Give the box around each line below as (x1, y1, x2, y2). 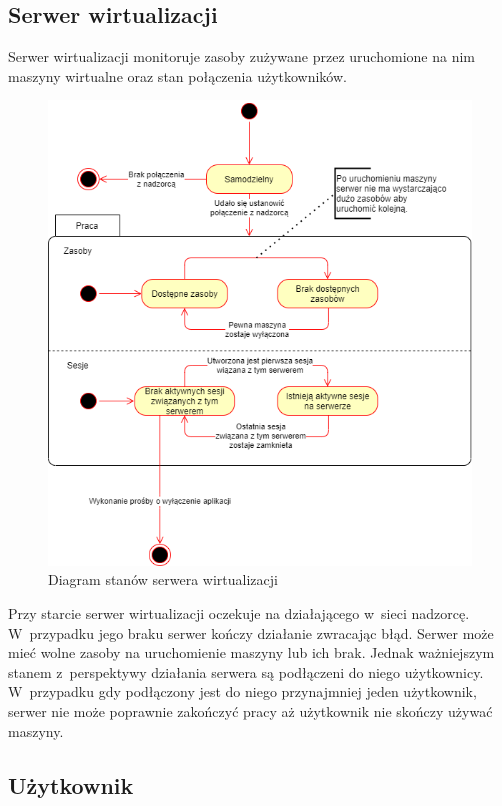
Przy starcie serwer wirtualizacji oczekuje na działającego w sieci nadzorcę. (8, 603, 470, 624)
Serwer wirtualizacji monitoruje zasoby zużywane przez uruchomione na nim (8, 46, 475, 67)
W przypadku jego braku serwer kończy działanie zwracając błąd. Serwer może (8, 622, 494, 643)
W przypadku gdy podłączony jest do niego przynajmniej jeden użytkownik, (8, 681, 477, 702)
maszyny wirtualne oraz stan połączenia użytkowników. (8, 65, 347, 86)
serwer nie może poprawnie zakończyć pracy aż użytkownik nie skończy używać (8, 701, 493, 722)
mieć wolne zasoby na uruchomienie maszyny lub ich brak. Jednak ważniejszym (8, 642, 495, 663)
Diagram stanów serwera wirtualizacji (48, 569, 278, 590)
